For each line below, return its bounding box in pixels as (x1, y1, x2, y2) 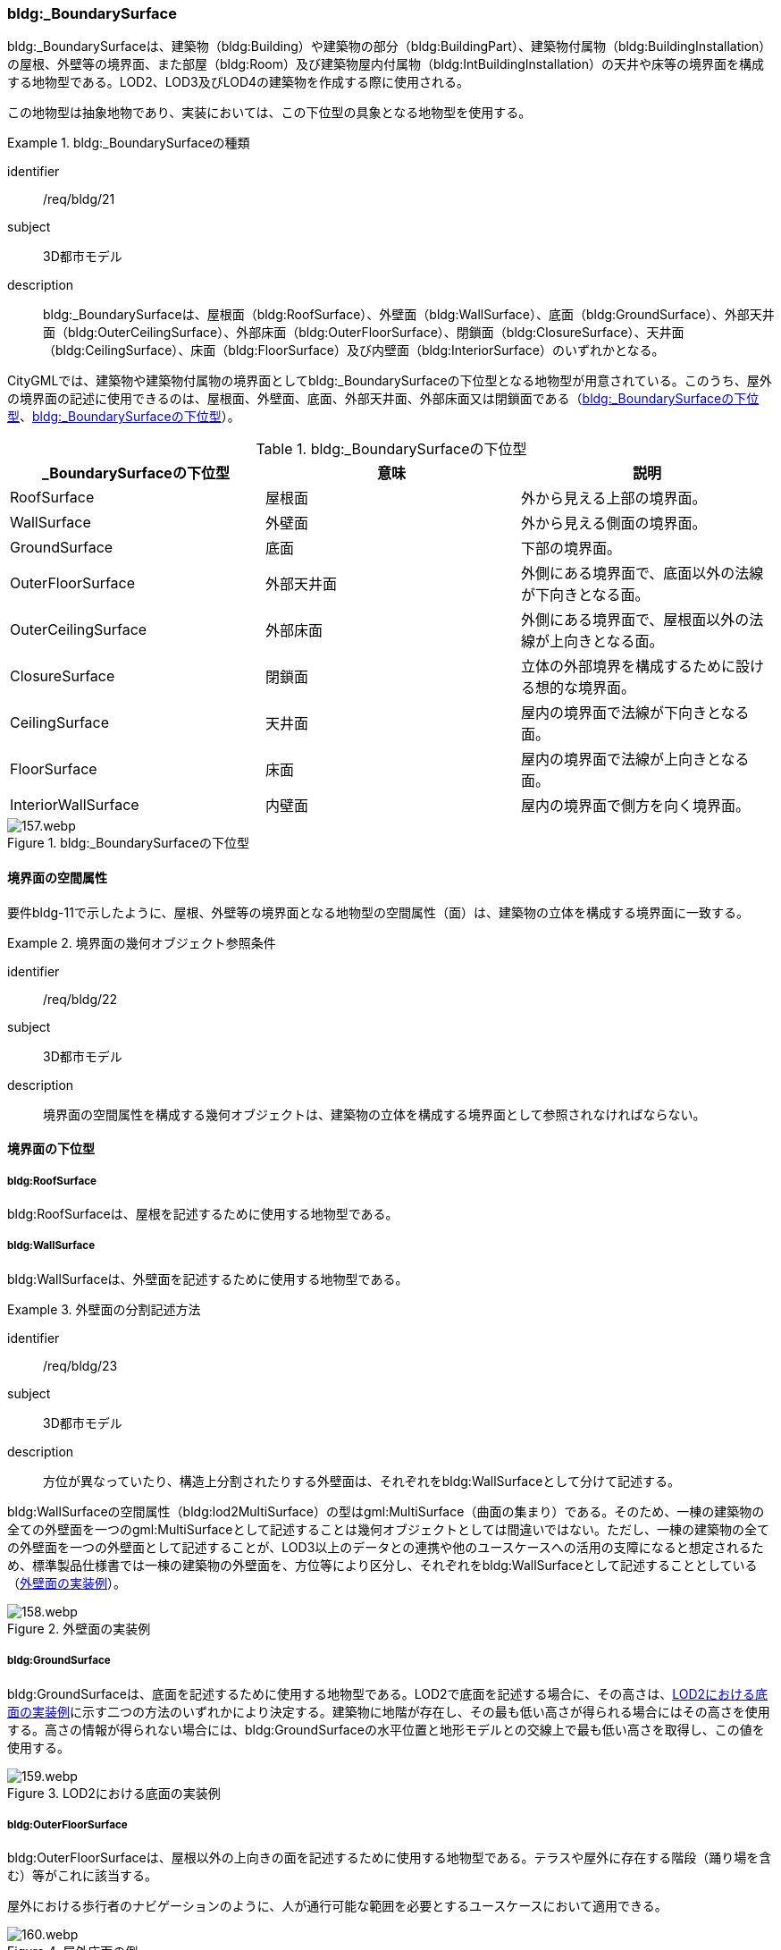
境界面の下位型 (7, 1141, 95, 1157)
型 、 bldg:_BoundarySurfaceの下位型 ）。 (7, 409, 240, 425)
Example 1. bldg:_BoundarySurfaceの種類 (7, 135, 250, 151)
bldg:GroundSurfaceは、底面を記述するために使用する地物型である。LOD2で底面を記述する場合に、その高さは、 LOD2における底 (7, 1685, 768, 1701)
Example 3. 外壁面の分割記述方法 (7, 1301, 201, 1317)
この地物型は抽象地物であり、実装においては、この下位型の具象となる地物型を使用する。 (7, 105, 532, 121)
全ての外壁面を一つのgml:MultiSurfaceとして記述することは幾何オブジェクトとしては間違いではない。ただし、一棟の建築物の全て (7, 1521, 769, 1537)
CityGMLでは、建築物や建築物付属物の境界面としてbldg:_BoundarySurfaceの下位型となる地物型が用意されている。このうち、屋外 (7, 373, 772, 389)
